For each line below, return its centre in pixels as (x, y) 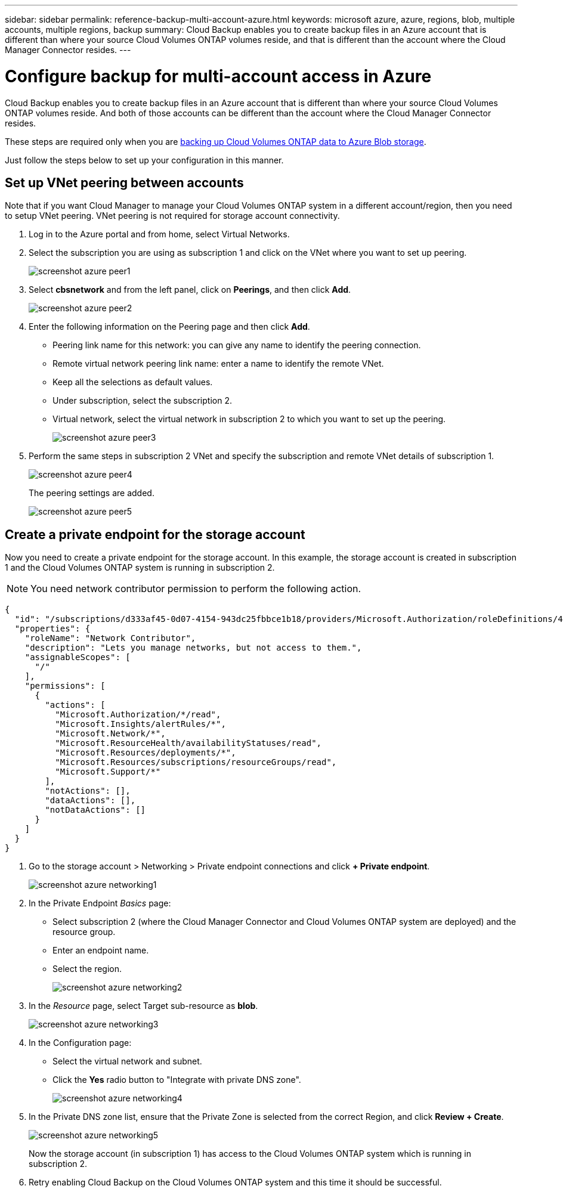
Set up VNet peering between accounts (124, 182)
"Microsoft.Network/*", (110, 734)
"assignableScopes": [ (78, 657)
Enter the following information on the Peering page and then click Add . (169, 327)
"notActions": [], (88, 791)
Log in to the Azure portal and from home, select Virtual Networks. (159, 234)
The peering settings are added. (92, 493)
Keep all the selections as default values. (133, 382)
